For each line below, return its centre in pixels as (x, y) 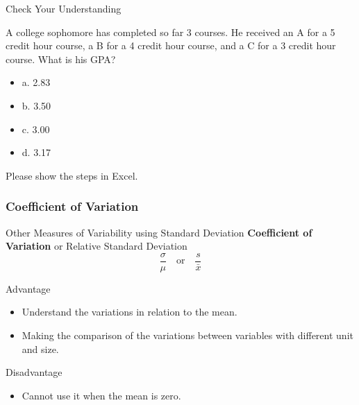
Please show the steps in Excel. (72, 175)
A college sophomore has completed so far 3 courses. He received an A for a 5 (170, 32)
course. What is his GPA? (61, 59)
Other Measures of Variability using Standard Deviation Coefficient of (159, 232)
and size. (40, 348)
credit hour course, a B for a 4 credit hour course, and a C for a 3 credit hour (171, 45)
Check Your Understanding (64, 8)
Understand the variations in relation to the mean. (130, 312)
